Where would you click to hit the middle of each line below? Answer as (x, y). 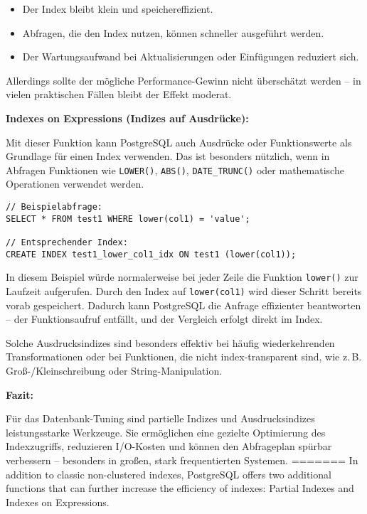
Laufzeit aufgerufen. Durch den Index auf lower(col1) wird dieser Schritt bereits (184, 290)
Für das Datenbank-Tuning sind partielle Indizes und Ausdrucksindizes (160, 418)
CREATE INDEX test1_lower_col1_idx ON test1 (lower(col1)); (151, 254)
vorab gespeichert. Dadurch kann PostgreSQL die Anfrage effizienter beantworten (183, 305)
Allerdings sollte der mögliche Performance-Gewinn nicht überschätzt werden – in (183, 80)
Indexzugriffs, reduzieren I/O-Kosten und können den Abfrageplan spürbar (169, 446)
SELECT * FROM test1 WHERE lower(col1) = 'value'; (128, 219)
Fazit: (20, 394)
